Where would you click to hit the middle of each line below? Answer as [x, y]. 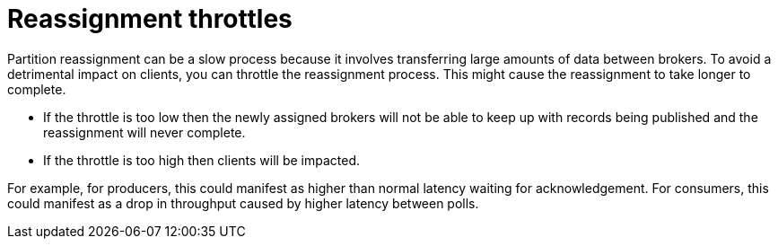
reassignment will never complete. [144, 132]
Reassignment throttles [150, 19]
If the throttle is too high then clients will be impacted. [202, 160]
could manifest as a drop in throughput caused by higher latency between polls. [243, 203]
